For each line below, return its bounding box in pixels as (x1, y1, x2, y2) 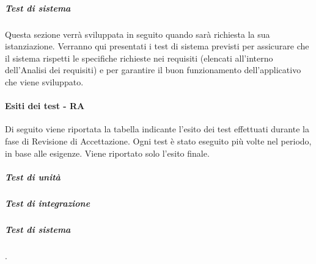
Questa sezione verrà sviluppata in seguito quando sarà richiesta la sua (5, 27, 270, 40)
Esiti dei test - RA (5, 99, 85, 112)
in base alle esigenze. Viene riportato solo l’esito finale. (5, 146, 210, 159)
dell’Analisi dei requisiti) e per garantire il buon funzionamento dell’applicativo (5, 63, 301, 76)
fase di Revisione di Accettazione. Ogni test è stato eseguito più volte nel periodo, (5, 134, 312, 147)
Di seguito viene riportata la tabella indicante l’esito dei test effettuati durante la (5, 123, 309, 135)
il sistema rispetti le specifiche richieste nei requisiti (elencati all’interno (5, 51, 273, 64)
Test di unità (5, 170, 61, 183)
